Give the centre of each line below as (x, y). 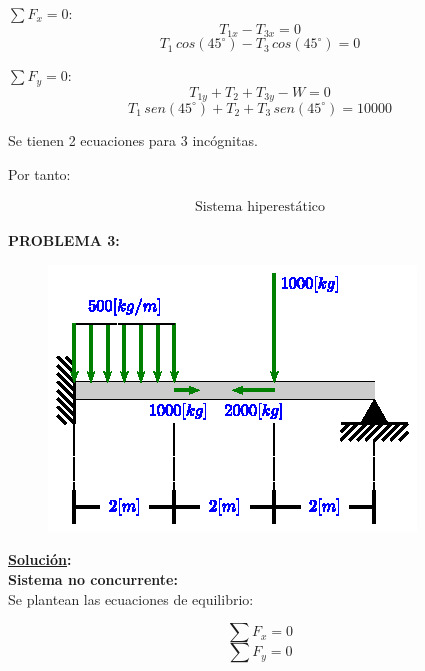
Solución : (40, 559)
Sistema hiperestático (260, 207)
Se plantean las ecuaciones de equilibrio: (131, 598)
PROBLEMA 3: (64, 240)
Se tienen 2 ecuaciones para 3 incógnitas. (133, 139)
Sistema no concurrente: (93, 578)
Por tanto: (39, 173)
